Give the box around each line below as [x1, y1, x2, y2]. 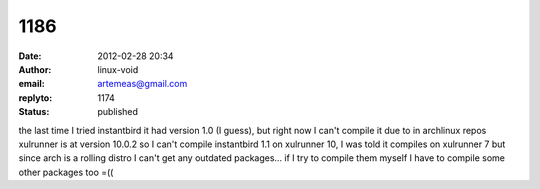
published [97, 106, 139, 118]
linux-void [97, 63, 139, 75]
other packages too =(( [18, 166, 114, 178]
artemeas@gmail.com [97, 78, 188, 90]
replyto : [18, 91, 53, 104]
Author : [18, 63, 52, 75]
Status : [18, 106, 50, 118]
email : [18, 78, 45, 90]
